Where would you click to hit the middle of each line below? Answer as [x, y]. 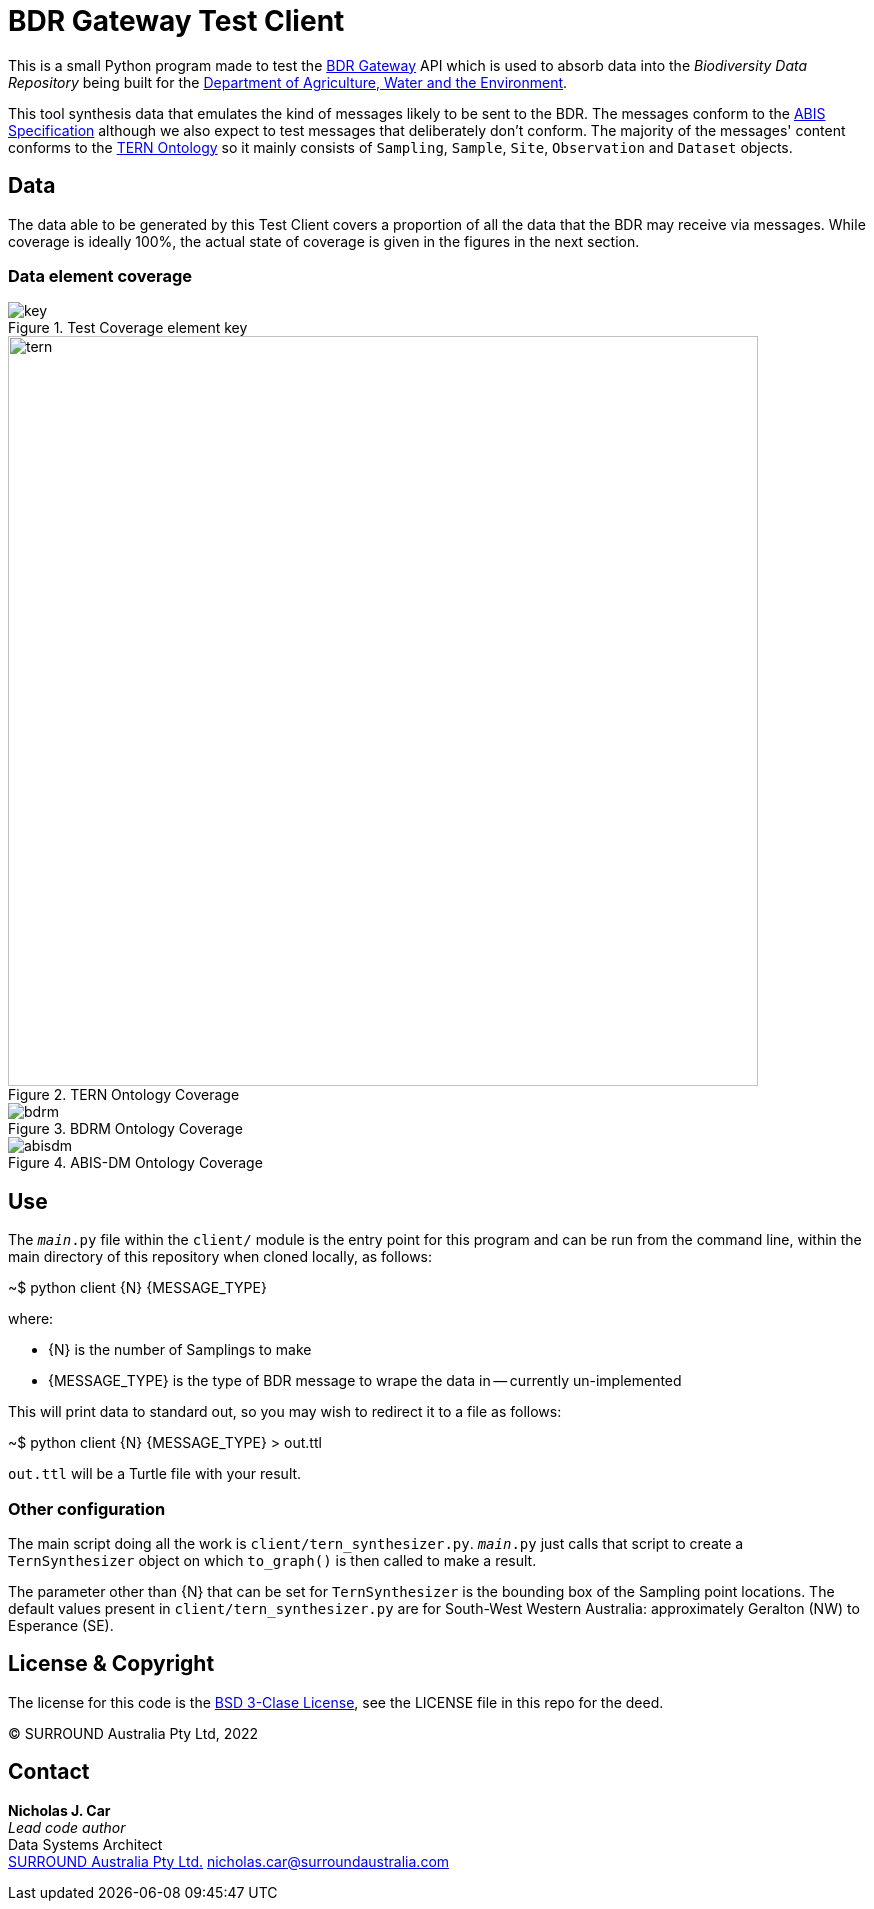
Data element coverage [100, 275]
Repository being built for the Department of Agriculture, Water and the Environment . [288, 82]
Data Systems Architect [85, 1844]
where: [31, 1319]
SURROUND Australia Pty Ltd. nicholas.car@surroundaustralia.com [229, 1861]
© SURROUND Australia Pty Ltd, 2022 [133, 1733]
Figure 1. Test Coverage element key [128, 328]
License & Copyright [111, 1664]
